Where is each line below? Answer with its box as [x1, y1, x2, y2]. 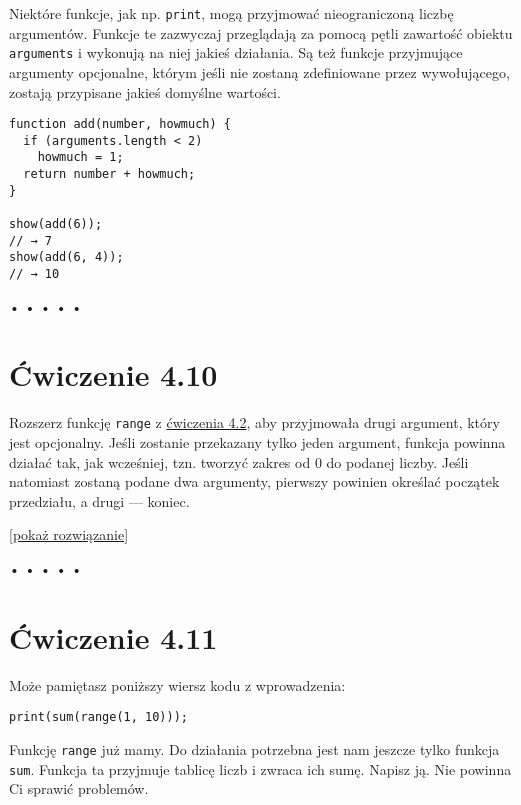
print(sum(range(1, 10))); [9, 710, 188, 725]
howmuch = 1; [37, 150, 124, 165]
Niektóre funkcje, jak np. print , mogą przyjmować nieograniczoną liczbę [9, 3, 454, 23]
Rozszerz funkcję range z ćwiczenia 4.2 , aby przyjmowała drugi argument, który [9, 412, 500, 433]
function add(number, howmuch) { [9, 117, 231, 132]
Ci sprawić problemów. [9, 778, 149, 799]
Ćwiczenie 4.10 [9, 354, 218, 395]
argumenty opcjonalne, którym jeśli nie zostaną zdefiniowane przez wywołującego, [9, 61, 510, 82]
